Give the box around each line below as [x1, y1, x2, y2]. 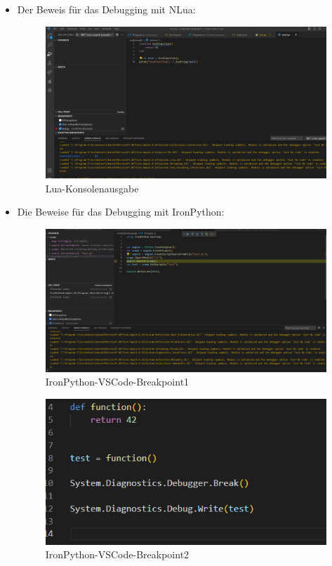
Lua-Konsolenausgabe [45, 180, 139, 195]
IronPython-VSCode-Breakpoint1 [45, 374, 190, 389]
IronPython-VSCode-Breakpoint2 [45, 547, 190, 562]
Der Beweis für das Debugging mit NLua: [17, 2, 196, 16]
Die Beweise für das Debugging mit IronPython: [17, 204, 225, 219]
